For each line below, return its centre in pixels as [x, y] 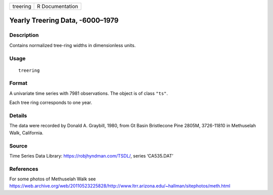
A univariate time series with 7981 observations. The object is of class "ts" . [89, 93]
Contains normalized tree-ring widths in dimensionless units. [73, 45]
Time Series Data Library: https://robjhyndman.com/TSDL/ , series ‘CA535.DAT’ [92, 156]
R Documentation [58, 6]
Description [24, 35]
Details [18, 116]
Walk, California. [27, 133]
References [24, 169]
